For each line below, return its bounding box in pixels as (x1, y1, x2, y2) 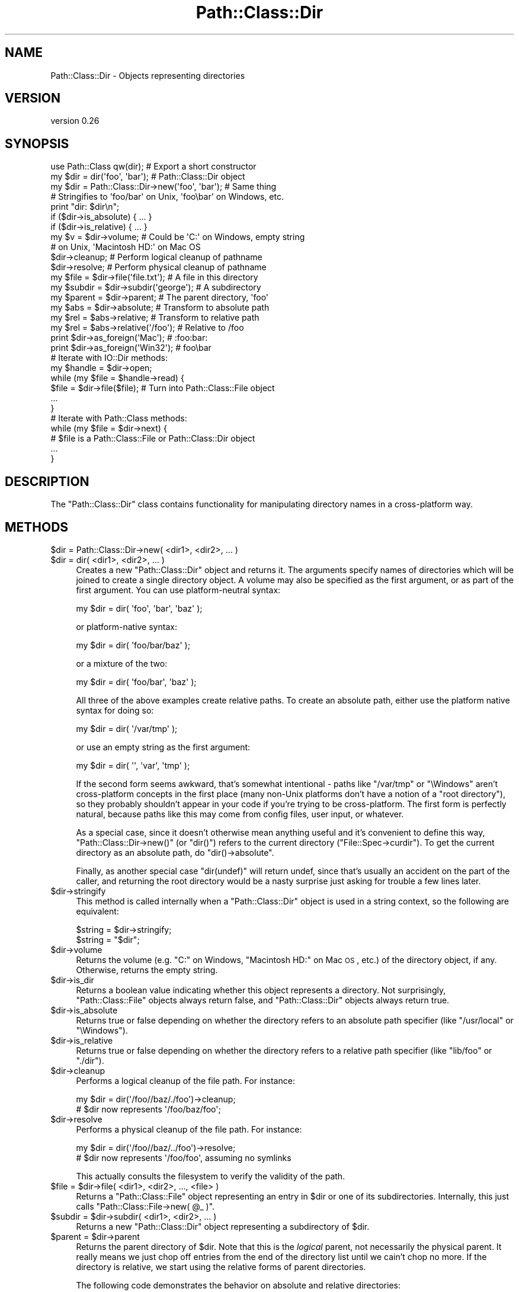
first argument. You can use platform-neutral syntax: (76, 584, 281, 595)
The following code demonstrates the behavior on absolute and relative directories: (76, 1280, 401, 1290)
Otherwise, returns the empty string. (76, 964, 218, 975)
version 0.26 (50, 116, 100, 126)
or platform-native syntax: (76, 621, 177, 632)
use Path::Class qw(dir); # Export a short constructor (50, 161, 257, 172)
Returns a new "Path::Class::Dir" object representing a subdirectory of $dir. (76, 1221, 370, 1232)
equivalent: (76, 906, 119, 916)
